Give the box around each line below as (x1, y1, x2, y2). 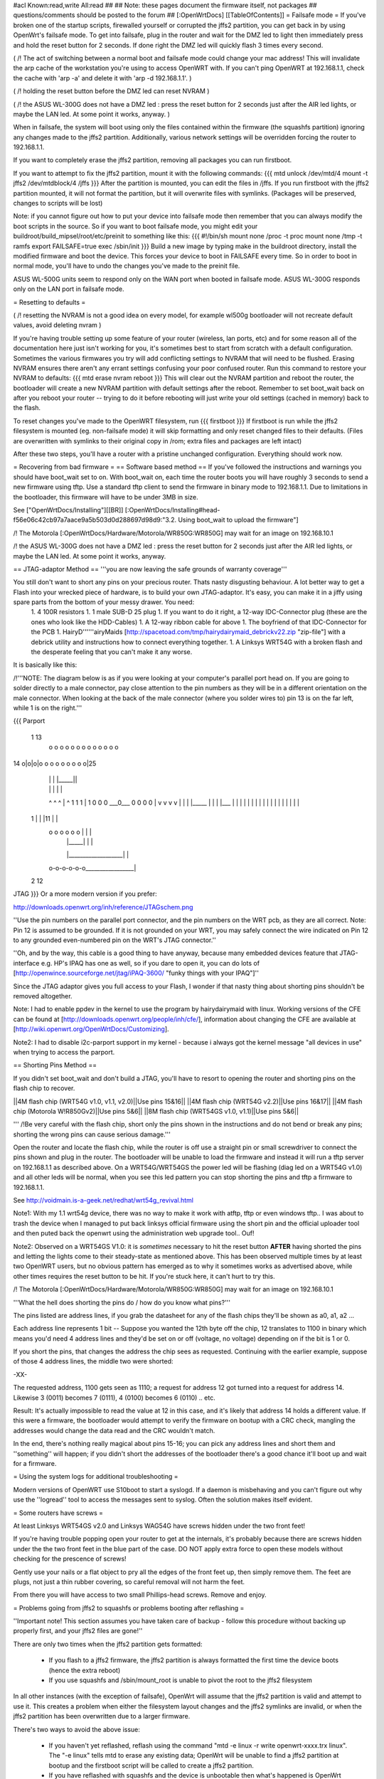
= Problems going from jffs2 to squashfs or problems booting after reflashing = (13, 1603, 245, 1612)
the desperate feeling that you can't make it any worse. (31, 648, 193, 656)
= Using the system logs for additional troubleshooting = (13, 1472, 178, 1481)
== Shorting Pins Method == (13, 1061, 97, 1070)
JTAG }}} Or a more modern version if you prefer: (13, 889, 157, 898)
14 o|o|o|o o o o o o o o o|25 (13, 759, 97, 768)
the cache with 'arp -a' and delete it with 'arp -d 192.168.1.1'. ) (13, 73, 192, 82)
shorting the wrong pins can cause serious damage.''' (13, 1130, 171, 1139)
